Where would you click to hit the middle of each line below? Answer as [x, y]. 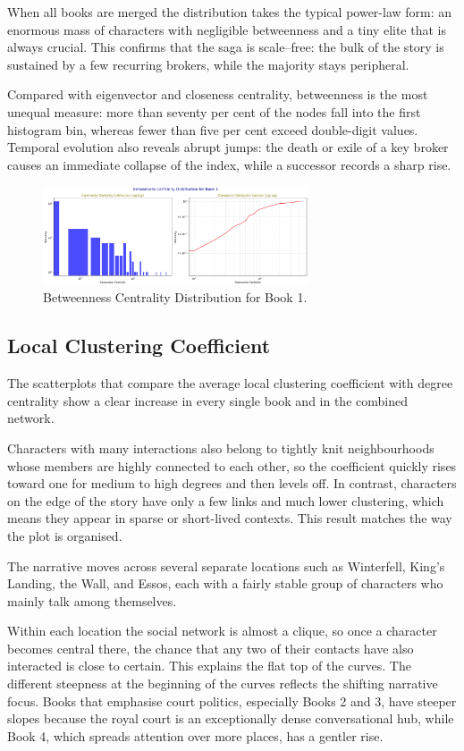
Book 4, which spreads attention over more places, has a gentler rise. [195, 735]
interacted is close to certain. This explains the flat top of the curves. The [209, 666]
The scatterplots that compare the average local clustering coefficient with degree [230, 383]
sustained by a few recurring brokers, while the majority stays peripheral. [208, 64]
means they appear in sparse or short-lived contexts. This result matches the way [230, 518]
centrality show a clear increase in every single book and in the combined [207, 400]
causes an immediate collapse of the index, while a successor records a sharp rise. [229, 164]
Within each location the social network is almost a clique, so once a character [222, 631]
